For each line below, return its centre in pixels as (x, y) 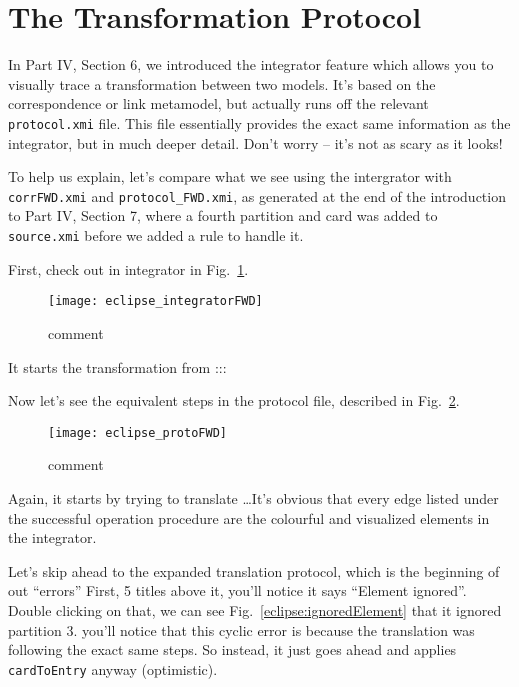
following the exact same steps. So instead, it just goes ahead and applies (232, 649)
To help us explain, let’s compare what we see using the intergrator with (230, 176)
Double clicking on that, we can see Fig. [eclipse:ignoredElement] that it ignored (255, 609)
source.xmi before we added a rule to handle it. (156, 235)
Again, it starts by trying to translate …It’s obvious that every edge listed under (253, 497)
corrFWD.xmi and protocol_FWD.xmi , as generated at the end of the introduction (257, 195)
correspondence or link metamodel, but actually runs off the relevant (218, 103)
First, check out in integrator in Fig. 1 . (128, 268)
